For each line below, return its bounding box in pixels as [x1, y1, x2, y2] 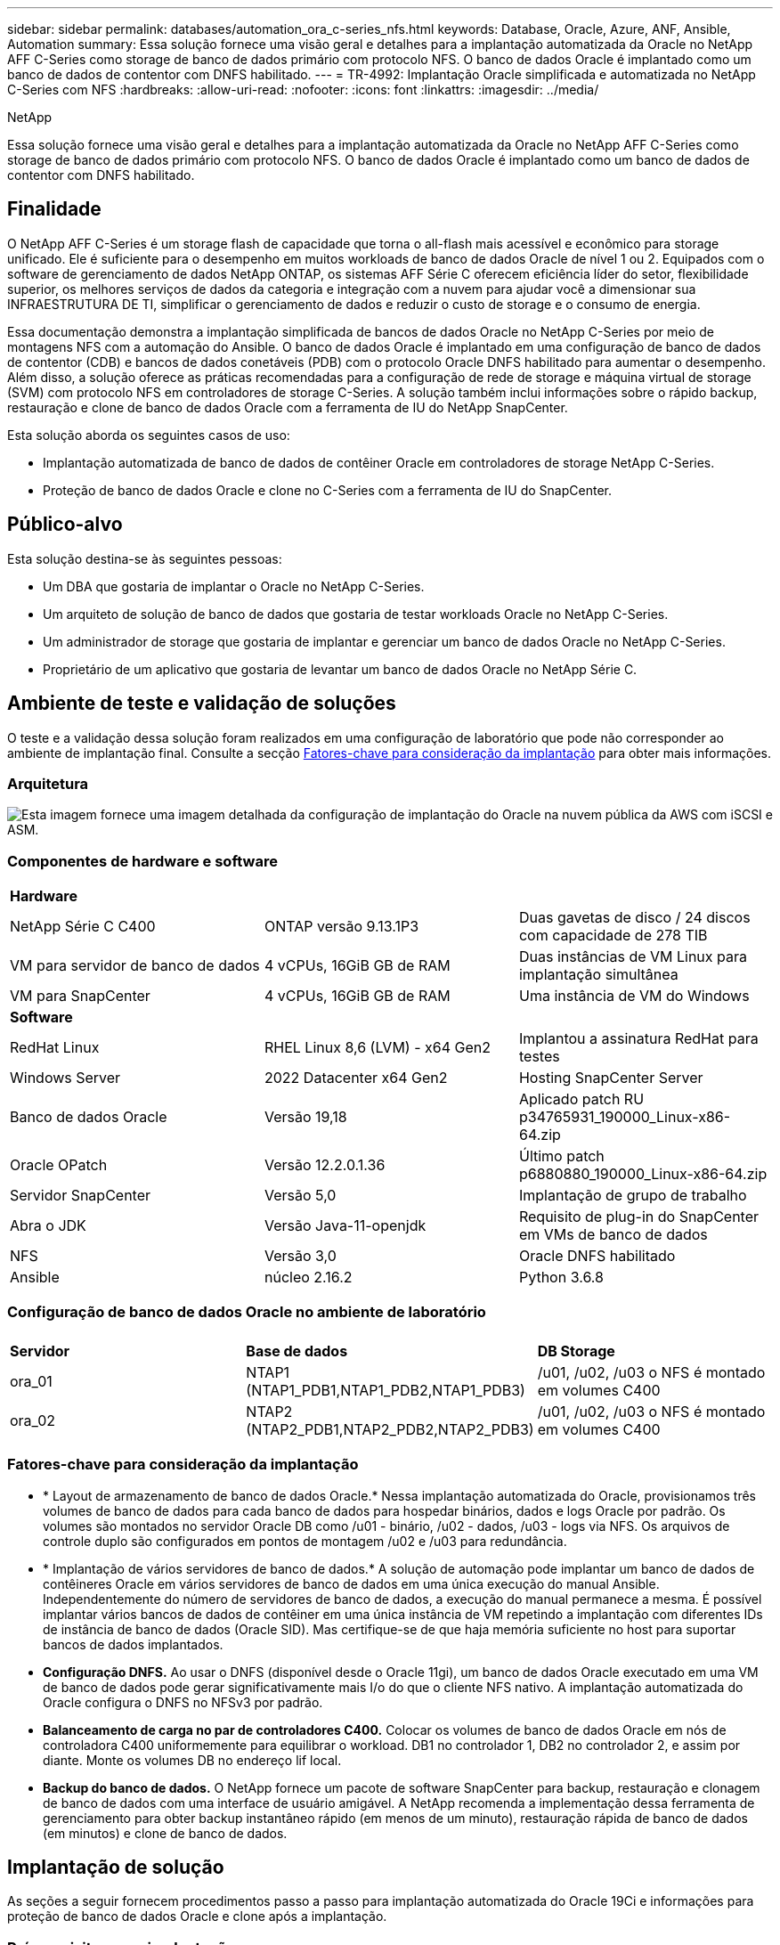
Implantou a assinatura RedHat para [518, 1029, 759, 1048]
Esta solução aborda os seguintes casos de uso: [7, 427, 290, 443]
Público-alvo [7, 513, 123, 536]
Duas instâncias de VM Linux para [518, 948, 748, 966]
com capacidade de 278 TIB [518, 926, 708, 945]
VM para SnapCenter [10, 987, 150, 1005]
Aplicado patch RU [518, 1090, 645, 1109]
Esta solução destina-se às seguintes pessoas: [7, 550, 282, 566]
